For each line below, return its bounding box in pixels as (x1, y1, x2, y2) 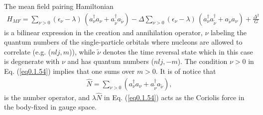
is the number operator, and (4, 92, 90, 102)
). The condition (177, 56, 228, 66)
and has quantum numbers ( (67, 56, 154, 66)
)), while (69, 46, 95, 57)
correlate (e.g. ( (4, 46, 51, 57)
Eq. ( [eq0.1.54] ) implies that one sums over (4, 66, 135, 76)
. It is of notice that (155, 66, 216, 76)
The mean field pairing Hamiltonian (4, 1, 114, 11)
